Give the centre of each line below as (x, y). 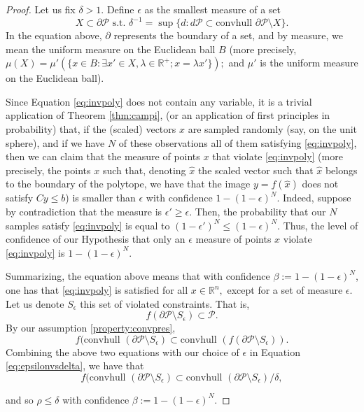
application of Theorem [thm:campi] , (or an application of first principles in (168, 115)
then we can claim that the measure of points (103, 156)
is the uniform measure (309, 63)
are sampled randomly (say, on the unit (273, 129)
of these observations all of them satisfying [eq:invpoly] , (238, 142)
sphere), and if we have (55, 142)
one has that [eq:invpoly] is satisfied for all (97, 290)
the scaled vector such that (255, 170)
